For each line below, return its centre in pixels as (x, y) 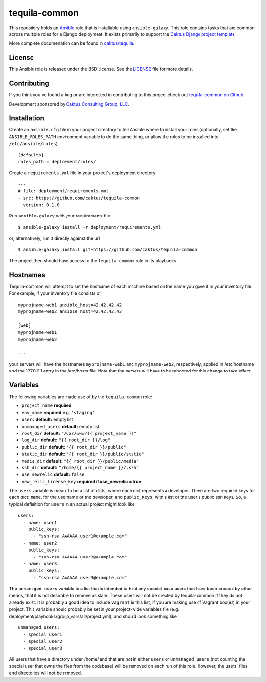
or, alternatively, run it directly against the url (54, 238)
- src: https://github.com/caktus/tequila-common (79, 198)
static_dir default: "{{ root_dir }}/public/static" (83, 454)
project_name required (47, 405)
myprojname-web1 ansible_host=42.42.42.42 (70, 305)
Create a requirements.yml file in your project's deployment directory (82, 173)
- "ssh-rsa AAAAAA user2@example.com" (80, 557)
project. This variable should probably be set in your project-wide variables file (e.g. (94, 609)
